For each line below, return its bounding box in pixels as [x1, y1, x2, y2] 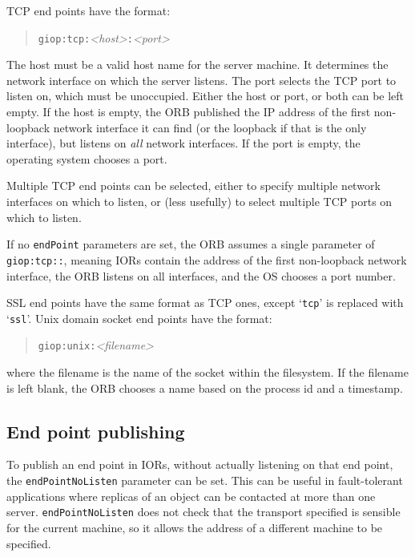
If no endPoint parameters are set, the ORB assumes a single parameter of [6, 236, 375, 252]
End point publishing [6, 418, 185, 443]
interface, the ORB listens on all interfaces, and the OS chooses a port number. [6, 267, 396, 284]
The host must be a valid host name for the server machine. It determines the [6, 56, 389, 73]
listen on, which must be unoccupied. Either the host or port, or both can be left [6, 87, 405, 104]
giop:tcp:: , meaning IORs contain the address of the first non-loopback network [6, 251, 407, 268]
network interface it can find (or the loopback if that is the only [53, 119, 367, 135]
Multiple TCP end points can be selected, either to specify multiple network [6, 177, 381, 194]
